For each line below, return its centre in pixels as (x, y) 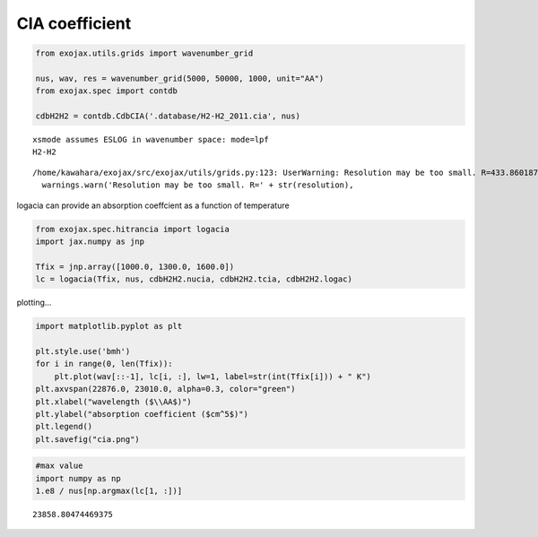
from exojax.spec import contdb (107, 91)
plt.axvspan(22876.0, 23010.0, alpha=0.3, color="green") (165, 389)
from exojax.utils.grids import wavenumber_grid (144, 53)
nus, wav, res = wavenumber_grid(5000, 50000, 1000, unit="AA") (180, 78)
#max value (59, 466)
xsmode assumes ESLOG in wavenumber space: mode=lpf (151, 140)
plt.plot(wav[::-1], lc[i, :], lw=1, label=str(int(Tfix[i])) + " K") (213, 376)
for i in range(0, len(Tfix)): (104, 364)
